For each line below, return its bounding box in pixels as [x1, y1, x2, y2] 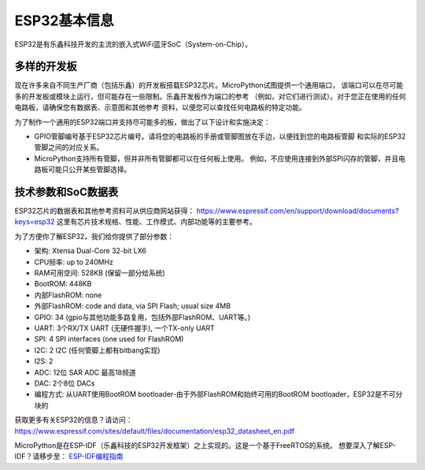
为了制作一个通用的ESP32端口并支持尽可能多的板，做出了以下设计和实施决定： [14, 117, 271, 126]
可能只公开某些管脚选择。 [47, 165, 131, 174]
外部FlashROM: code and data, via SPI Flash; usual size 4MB [34, 301, 231, 311]
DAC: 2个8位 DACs [34, 379, 95, 388]
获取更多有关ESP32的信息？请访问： [14, 415, 133, 425]
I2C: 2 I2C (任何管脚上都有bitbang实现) [34, 345, 161, 355]
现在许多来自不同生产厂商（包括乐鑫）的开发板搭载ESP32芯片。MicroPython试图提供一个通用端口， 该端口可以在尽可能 [14, 80, 404, 90]
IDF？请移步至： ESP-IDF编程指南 [14, 452, 124, 461]
